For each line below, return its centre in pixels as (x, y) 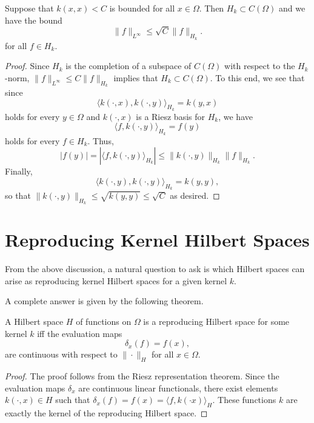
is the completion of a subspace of (129, 66)
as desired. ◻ (195, 195)
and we (292, 8)
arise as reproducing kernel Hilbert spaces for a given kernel (116, 280)
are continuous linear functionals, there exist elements (178, 388)
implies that (136, 77)
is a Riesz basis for (170, 116)
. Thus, (101, 140)
